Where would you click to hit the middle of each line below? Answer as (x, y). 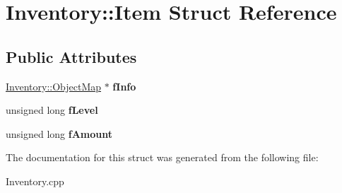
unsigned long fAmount (59, 133)
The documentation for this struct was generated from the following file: (162, 157)
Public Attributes (71, 56)
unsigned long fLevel (52, 110)
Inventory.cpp (35, 181)
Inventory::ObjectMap (54, 86)
